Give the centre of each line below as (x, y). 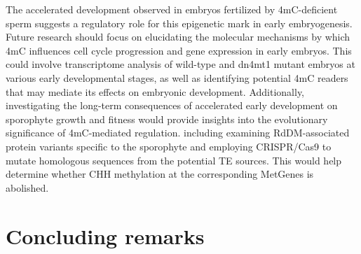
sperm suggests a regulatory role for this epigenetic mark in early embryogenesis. (179, 23)
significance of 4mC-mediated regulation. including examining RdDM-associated (178, 133)
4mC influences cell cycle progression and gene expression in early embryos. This (179, 50)
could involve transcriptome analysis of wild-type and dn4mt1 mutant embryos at (180, 64)
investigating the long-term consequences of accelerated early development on (172, 105)
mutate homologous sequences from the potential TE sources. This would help (174, 160)
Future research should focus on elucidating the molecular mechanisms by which (178, 37)
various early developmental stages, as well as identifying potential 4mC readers (177, 77)
